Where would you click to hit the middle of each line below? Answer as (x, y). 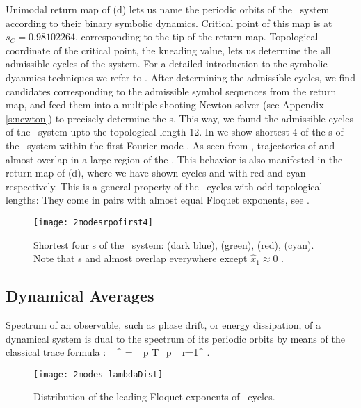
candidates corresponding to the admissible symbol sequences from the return (171, 91)
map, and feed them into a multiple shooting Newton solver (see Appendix (165, 105)
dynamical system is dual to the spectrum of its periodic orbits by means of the (175, 338)
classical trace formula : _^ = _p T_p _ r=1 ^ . (108, 352)
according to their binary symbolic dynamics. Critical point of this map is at (169, 23)
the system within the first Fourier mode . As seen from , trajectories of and (170, 145)
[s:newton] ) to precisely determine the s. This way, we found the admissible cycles (179, 118)
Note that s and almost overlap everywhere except (141, 258)
